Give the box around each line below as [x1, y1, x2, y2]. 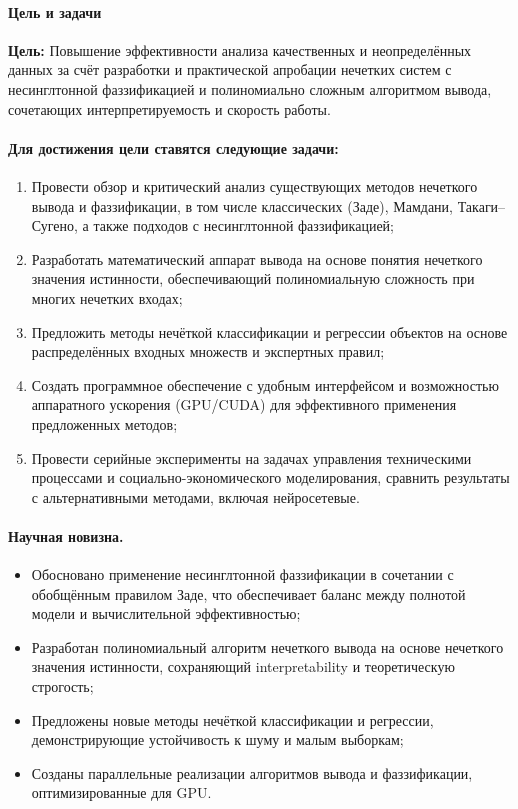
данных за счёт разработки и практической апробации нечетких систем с [8, 59, 452, 80]
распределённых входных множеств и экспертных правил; [31, 341, 385, 362]
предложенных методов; [31, 413, 178, 434]
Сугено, [31, 215, 78, 236]
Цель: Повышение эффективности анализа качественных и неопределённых [8, 39, 472, 60]
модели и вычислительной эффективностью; [31, 603, 301, 624]
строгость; [31, 676, 94, 697]
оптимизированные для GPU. [31, 782, 212, 803]
